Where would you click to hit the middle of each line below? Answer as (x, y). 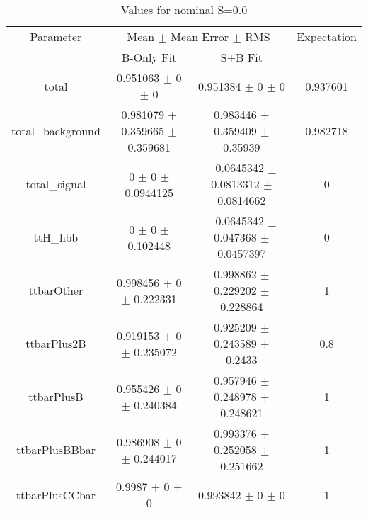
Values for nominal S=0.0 (184, 10)
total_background (56, 131)
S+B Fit (241, 57)
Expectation (327, 36)
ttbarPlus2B (56, 343)
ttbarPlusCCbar (56, 494)
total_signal (56, 184)
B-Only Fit (149, 57)
